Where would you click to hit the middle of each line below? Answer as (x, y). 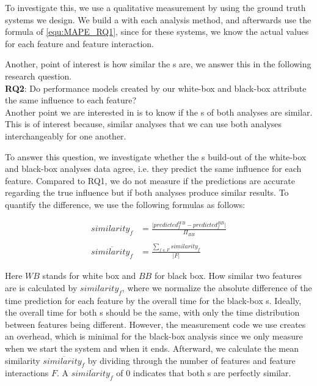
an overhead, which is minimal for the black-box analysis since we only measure (154, 336)
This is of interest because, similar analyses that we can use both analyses (144, 124)
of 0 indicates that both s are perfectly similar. (204, 373)
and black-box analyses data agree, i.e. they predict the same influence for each (153, 169)
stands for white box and (89, 276)
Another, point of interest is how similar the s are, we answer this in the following (158, 64)
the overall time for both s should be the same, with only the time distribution (152, 312)
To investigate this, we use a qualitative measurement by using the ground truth (155, 7)
